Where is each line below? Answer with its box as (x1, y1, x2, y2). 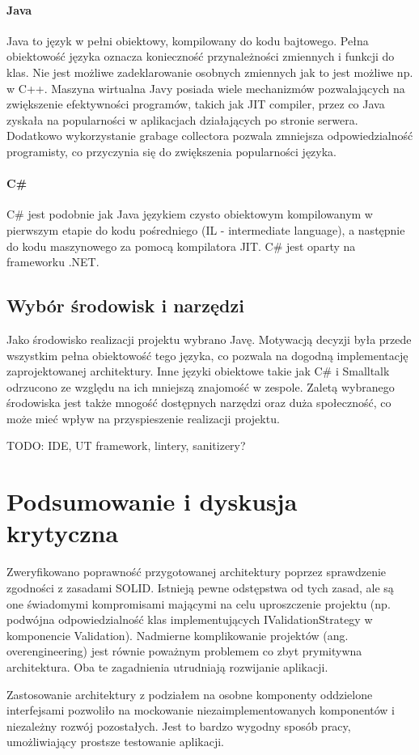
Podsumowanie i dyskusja (6, 485, 298, 518)
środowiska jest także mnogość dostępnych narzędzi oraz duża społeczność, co (6, 394, 391, 411)
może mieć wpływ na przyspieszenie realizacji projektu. (6, 409, 280, 426)
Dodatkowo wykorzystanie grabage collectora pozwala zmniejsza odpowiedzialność (6, 127, 413, 144)
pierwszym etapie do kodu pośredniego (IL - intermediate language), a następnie (6, 221, 405, 238)
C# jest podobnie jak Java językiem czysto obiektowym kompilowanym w (6, 206, 373, 223)
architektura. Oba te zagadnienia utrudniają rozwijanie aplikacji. (6, 658, 328, 675)
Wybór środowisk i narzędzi (6, 293, 244, 318)
